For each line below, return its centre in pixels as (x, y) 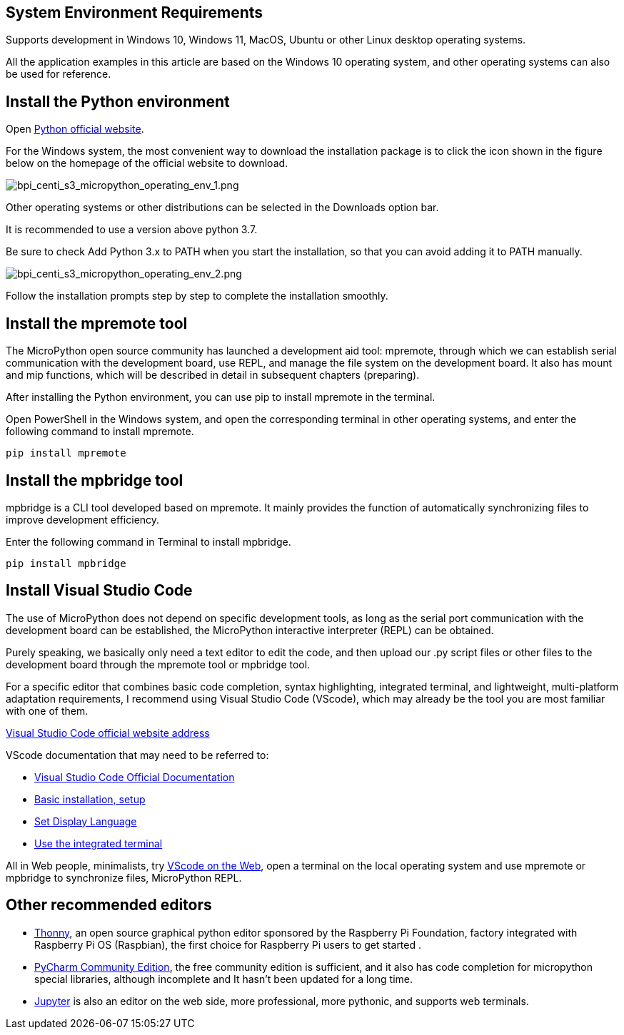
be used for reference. (59, 74)
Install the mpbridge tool (95, 480)
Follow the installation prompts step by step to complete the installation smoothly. (197, 296)
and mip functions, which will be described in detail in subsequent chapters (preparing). (213, 375)
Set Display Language (86, 821)
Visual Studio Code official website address (108, 733)
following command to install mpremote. (100, 432)
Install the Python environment (118, 101)
